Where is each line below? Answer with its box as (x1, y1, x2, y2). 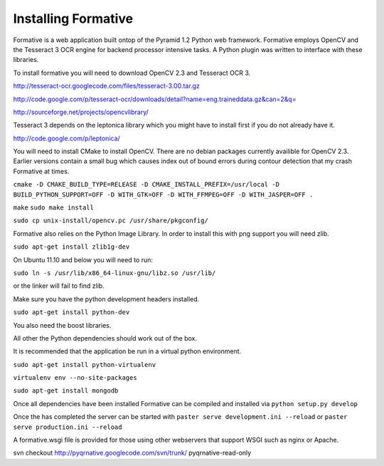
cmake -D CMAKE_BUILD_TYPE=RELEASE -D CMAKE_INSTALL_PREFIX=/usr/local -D (13, 180, 280, 189)
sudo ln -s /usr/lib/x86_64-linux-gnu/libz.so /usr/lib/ (13, 269, 216, 277)
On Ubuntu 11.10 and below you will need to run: (13, 255, 153, 264)
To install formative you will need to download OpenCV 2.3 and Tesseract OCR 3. (13, 68, 251, 77)
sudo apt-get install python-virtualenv (13, 361, 156, 368)
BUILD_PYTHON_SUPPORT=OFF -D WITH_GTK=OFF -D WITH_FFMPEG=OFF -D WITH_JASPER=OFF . (13, 190, 314, 199)
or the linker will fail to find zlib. (13, 281, 105, 290)
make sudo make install (13, 204, 94, 212)
